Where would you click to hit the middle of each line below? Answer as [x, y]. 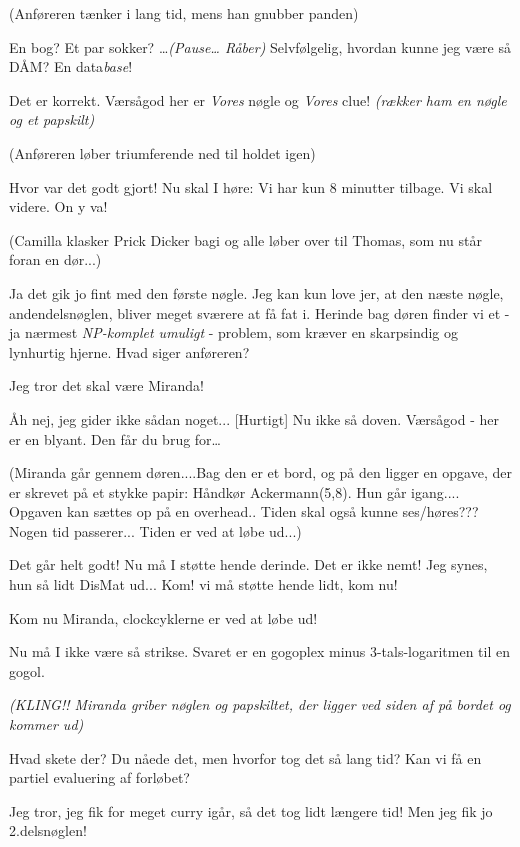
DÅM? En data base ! [71, 66]
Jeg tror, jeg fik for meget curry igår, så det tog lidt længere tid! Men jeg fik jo [251, 810]
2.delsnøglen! [48, 830]
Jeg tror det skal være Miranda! [106, 385]
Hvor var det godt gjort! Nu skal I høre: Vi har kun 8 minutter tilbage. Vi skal [251, 186]
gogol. [27, 670]
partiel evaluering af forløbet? [99, 777]
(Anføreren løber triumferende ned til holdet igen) [162, 152]
